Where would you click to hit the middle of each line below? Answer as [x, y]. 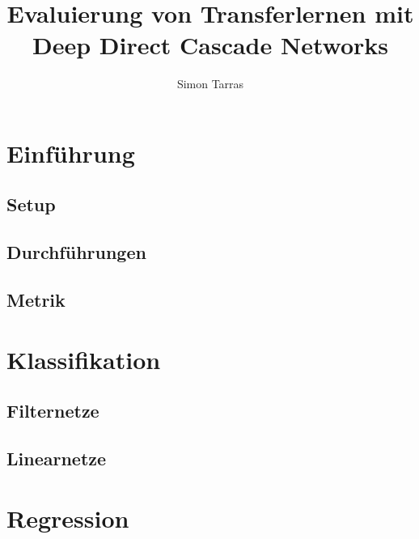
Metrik [36, 300]
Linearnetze [57, 458]
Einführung [71, 153]
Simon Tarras [210, 84]
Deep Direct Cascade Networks [210, 45]
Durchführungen [76, 252]
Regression [68, 518]
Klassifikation [84, 359]
